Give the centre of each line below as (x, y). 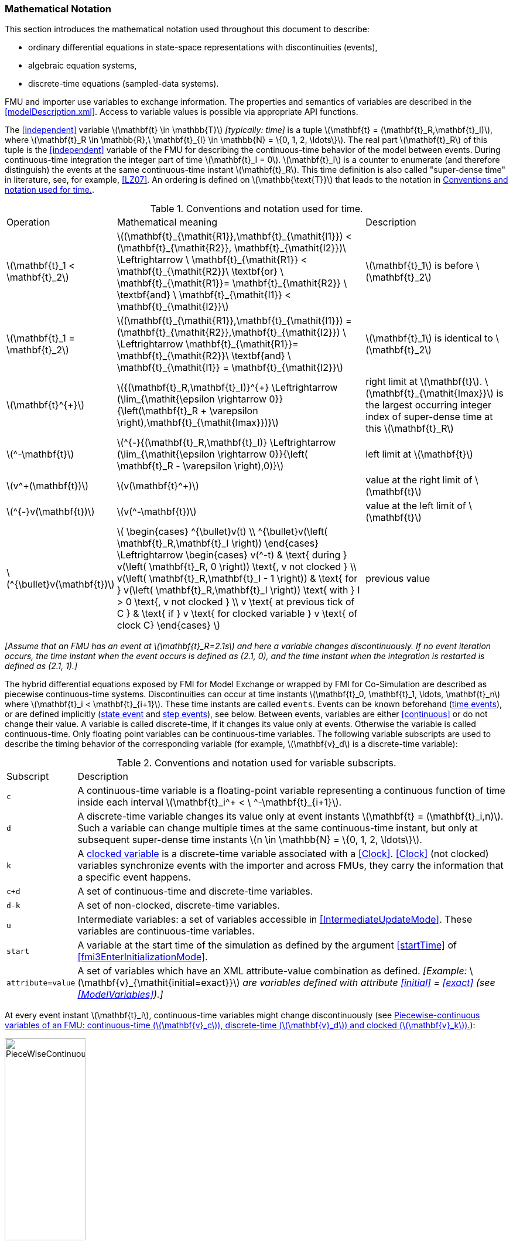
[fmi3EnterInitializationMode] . (143, 957)
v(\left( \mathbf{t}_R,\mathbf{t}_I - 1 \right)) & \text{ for (237, 579)
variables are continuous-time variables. (166, 931)
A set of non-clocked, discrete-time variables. (179, 905)
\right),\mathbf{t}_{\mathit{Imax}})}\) (198, 423)
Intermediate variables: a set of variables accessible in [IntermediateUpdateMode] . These (275, 920)
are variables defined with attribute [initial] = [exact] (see (369, 983)
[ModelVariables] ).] (120, 995)
